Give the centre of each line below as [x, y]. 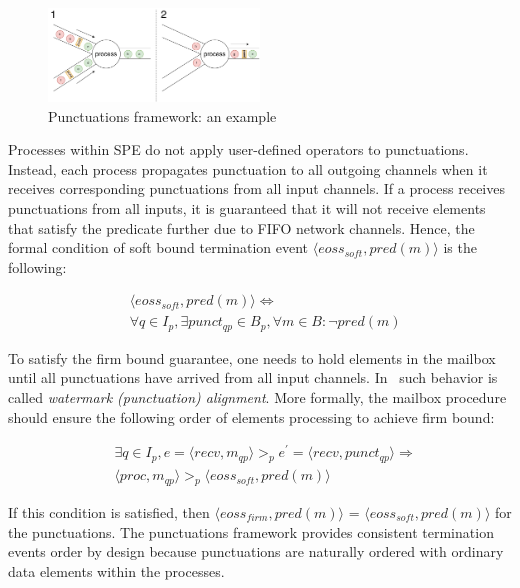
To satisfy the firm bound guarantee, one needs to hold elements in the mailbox [252, 357]
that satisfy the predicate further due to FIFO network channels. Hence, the [241, 227]
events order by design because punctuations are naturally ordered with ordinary [256, 551]
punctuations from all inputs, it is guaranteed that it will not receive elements [247, 207]
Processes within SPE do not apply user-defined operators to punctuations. [238, 149]
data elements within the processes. [116, 570]
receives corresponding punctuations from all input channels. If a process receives [256, 188]
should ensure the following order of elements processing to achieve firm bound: [251, 416]
